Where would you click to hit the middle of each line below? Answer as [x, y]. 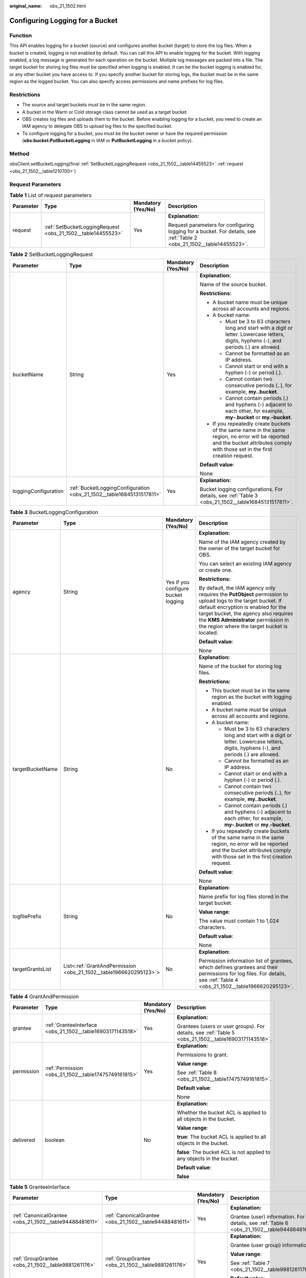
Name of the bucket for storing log [240, 666]
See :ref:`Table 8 [197, 1072]
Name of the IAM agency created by [242, 542]
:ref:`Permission [64, 1068]
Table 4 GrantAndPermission [44, 997]
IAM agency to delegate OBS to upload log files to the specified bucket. [97, 126]
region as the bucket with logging [251, 697]
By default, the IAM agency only [237, 588]
